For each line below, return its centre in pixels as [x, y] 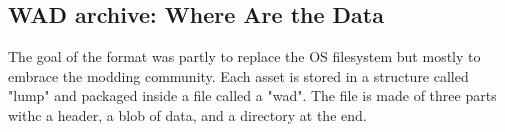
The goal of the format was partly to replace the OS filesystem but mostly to [244, 56]
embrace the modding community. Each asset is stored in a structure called [238, 75]
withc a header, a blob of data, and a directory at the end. [187, 114]
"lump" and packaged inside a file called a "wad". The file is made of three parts [252, 95]
